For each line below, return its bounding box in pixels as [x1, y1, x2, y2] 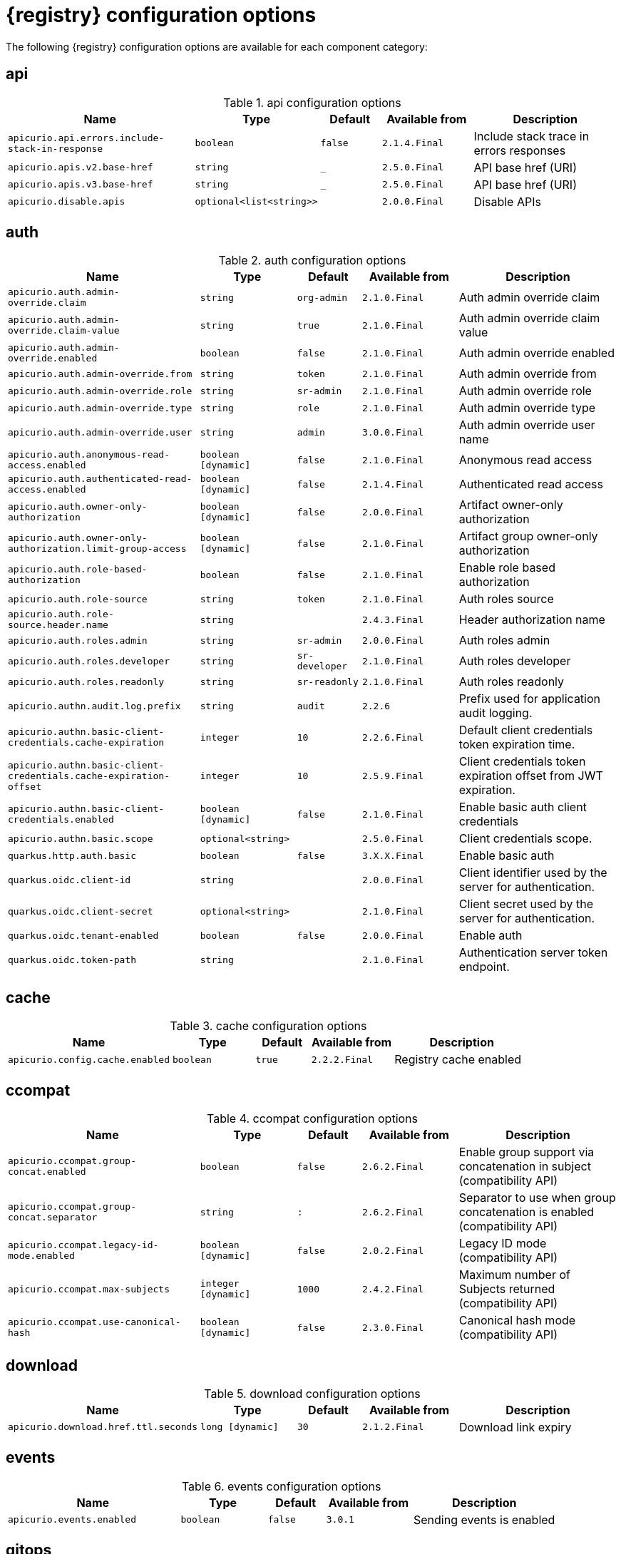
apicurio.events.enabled [8, 1514, 137, 1525]
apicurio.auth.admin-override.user [8, 426, 193, 438]
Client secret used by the [458, 897, 594, 912]
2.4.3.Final [361, 614, 424, 625]
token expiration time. [458, 737, 575, 752]
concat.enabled [8, 1166, 86, 1178]
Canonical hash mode [458, 1313, 576, 1328]
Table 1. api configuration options [223, 95, 401, 110]
